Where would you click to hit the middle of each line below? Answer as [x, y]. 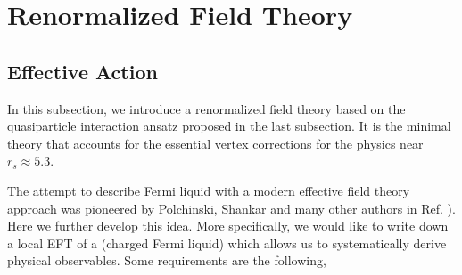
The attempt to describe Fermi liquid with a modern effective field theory [209, 190]
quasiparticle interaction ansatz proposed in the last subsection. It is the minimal [229, 126]
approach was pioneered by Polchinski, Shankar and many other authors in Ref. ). [231, 208]
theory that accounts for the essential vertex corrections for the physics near [215, 143]
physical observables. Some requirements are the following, [167, 260]
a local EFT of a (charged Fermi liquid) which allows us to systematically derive [227, 243]
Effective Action [82, 71]
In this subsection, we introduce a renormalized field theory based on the [206, 108]
